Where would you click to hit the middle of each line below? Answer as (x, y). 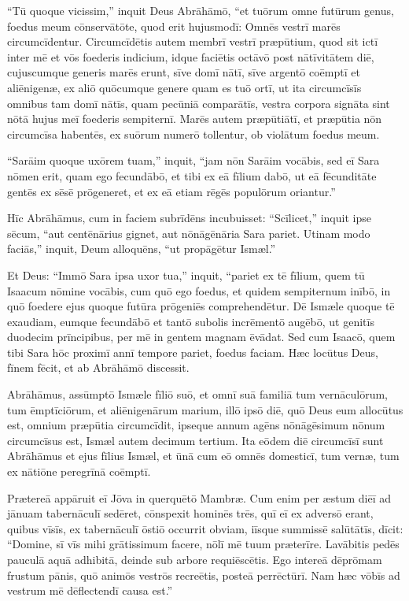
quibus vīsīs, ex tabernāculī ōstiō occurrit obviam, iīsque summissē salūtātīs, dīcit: (205, 528)
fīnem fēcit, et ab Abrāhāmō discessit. (98, 367)
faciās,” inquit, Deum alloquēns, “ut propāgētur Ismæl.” (142, 249)
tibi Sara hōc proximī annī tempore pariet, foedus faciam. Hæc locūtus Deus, (193, 352)
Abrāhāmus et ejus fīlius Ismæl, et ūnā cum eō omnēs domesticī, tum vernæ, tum (203, 456)
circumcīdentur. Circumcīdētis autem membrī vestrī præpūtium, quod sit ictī (193, 41)
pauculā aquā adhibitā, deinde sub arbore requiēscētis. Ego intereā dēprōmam (195, 559)
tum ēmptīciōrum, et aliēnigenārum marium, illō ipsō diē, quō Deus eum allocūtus (205, 409)
